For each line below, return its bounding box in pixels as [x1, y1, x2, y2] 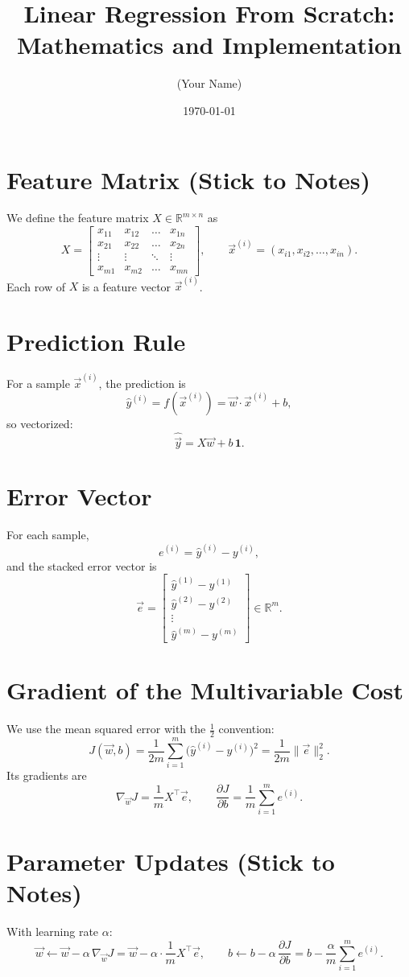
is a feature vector [81, 278, 171, 295]
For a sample [6, 374, 70, 391]
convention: [218, 720, 275, 737]
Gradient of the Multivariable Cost [6, 674, 404, 707]
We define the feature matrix [6, 209, 149, 226]
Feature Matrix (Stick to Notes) [6, 163, 370, 196]
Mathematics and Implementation [16, 28, 403, 61]
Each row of [6, 278, 65, 295]
